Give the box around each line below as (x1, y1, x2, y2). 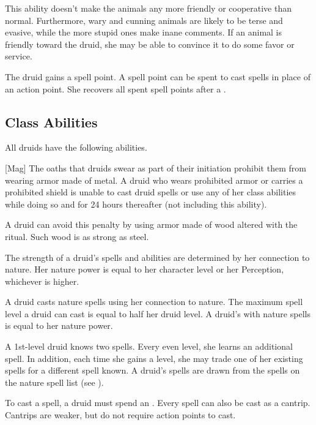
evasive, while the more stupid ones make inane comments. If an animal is (5, 26, 282, 39)
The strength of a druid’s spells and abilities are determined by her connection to (5, 250, 310, 263)
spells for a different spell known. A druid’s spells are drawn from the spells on (5, 364, 300, 377)
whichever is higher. (5, 274, 79, 287)
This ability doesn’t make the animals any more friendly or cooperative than (5, 2, 292, 14)
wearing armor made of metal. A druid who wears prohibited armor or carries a (5, 173, 303, 186)
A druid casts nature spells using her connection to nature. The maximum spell (5, 295, 303, 308)
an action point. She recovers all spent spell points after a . (5, 82, 226, 95)
